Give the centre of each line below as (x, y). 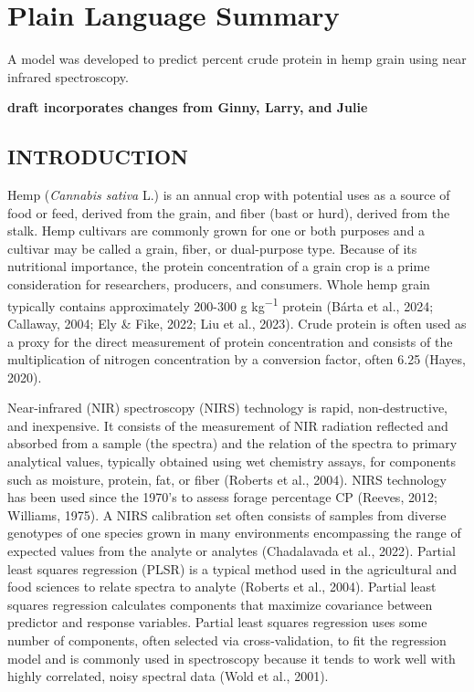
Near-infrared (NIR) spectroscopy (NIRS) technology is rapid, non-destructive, (228, 408)
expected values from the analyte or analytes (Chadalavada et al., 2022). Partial (232, 551)
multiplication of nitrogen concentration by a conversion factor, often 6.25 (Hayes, (237, 359)
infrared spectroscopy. (68, 76)
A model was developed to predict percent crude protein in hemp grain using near (237, 59)
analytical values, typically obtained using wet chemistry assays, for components (232, 461)
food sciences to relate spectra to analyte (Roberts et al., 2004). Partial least (222, 587)
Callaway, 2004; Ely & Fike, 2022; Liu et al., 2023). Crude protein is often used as (237, 323)
